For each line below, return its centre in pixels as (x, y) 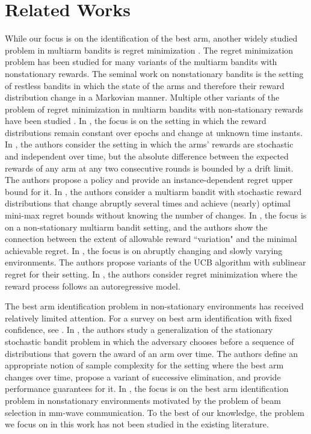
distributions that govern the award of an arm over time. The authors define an (151, 353)
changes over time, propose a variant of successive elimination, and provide (143, 377)
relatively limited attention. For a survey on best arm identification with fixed (149, 318)
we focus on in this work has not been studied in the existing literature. (137, 424)
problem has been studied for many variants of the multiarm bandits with (141, 62)
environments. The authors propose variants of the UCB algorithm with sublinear (155, 262)
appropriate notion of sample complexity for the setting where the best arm (144, 365)
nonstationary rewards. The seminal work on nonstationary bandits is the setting (154, 73)
